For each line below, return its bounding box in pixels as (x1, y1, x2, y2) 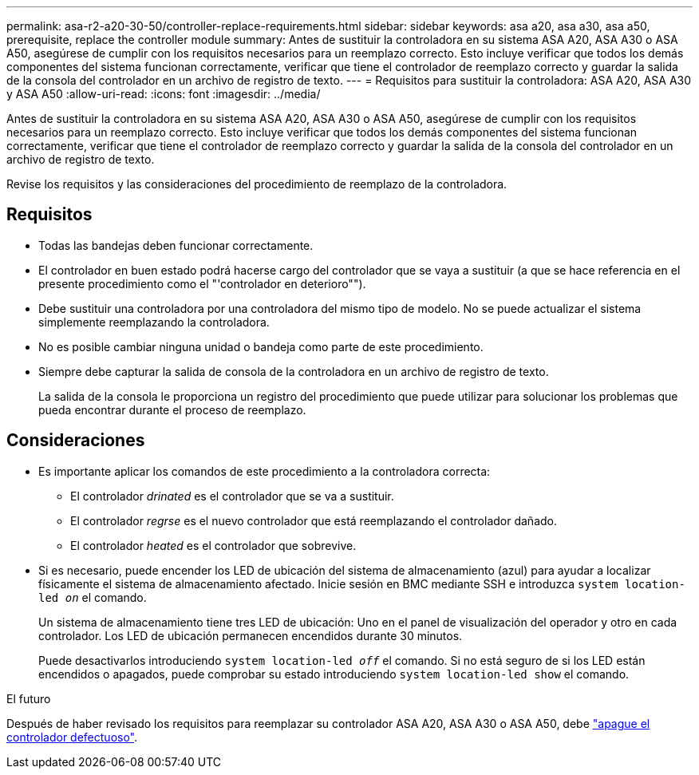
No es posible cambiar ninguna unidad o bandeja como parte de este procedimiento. (38, 339, 484, 354)
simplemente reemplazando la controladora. (38, 314, 270, 329)
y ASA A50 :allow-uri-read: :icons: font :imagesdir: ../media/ (6, 87, 321, 101)
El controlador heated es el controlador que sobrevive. (70, 538, 357, 552)
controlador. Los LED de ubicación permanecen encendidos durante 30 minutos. (38, 628, 463, 643)
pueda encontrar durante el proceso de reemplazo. (38, 402, 306, 417)
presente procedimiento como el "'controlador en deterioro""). (38, 276, 366, 291)
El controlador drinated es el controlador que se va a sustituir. (70, 488, 394, 503)
